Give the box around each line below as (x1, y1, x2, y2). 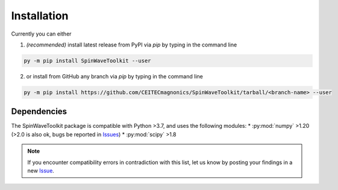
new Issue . (27, 166, 54, 174)
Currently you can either (11, 30, 72, 37)
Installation (11, 9, 69, 22)
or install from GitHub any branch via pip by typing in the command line (26, 72, 203, 80)
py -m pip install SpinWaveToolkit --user (23, 57, 151, 64)
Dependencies (11, 106, 67, 117)
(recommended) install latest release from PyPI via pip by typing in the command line (26, 41, 237, 48)
